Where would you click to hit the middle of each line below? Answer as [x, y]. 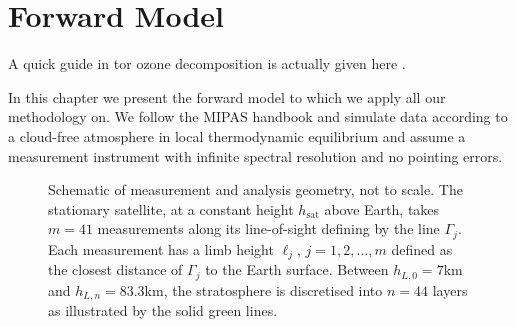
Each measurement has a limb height [161, 248]
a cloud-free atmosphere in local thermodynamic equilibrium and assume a [237, 135]
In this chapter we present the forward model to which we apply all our [227, 96]
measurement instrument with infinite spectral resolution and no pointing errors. [255, 155]
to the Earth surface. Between [297, 269]
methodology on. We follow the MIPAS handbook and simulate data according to [258, 116]
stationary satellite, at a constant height [171, 208]
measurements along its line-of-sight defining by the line [268, 228]
